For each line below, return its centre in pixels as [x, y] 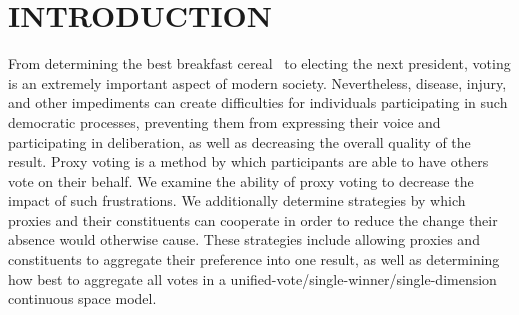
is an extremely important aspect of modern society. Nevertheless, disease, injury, [257, 82]
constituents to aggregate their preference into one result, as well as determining [254, 259]
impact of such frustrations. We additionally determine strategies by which [237, 200]
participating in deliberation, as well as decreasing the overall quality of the [239, 141]
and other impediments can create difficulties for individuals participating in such [258, 102]
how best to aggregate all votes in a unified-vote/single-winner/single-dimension [252, 278]
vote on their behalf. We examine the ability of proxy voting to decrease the [241, 180]
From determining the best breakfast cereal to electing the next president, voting [259, 63]
